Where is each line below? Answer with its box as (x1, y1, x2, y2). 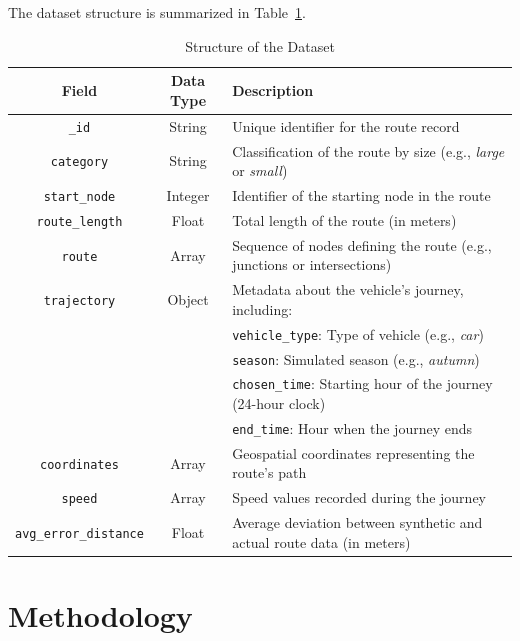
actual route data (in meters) (232, 531, 411, 552)
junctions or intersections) (232, 254, 392, 275)
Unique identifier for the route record (232, 115, 460, 136)
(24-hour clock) (232, 393, 326, 414)
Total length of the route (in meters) (232, 209, 457, 230)
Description (232, 79, 314, 100)
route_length (36, 214, 123, 229)
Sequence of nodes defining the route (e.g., (232, 234, 492, 255)
